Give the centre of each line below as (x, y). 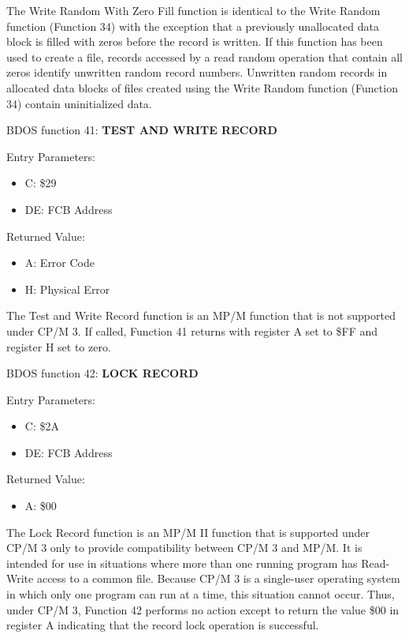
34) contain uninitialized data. (79, 103)
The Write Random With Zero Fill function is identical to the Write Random (193, 10)
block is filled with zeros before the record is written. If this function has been (195, 41)
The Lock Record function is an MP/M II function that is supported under (188, 532)
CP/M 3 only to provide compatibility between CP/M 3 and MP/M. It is (184, 548)
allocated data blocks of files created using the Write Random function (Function (202, 87)
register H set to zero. (59, 346)
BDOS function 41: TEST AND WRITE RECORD (142, 130)
